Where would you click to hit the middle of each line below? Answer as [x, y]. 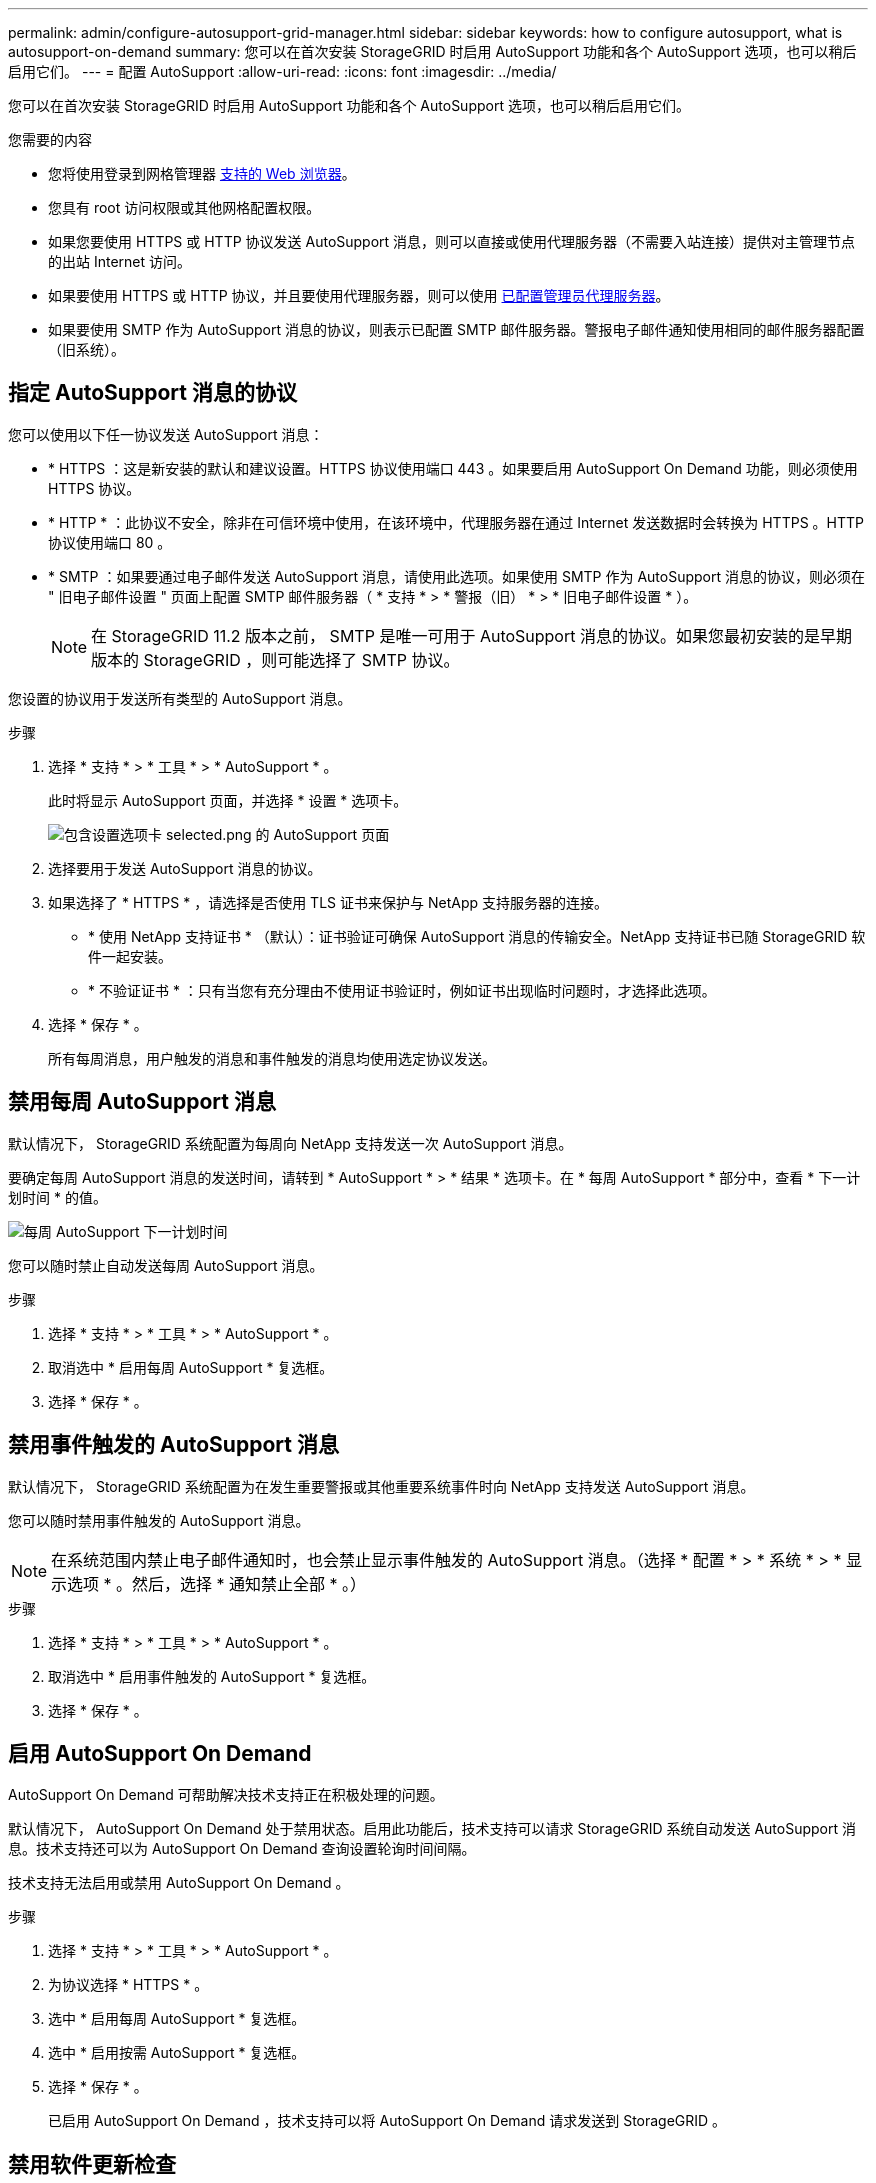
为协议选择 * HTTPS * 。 [128, 1985]
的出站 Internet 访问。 [120, 261]
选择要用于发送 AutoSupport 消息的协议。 [185, 868]
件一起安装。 [130, 956]
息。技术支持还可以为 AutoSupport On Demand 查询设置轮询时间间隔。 [242, 1849]
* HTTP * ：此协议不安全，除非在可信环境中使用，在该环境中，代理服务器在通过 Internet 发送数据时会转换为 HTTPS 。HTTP [456, 522]
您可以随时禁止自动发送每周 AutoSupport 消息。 [166, 1265]
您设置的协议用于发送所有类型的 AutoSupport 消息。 [180, 698]
